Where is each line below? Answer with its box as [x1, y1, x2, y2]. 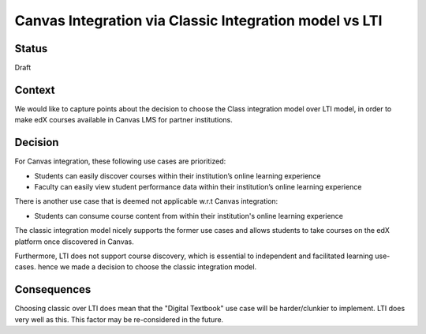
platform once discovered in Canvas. [14, 237, 134, 246]
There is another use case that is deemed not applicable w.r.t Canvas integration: [14, 197, 278, 206]
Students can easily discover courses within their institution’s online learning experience [34, 171, 321, 181]
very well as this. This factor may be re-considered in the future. [14, 314, 224, 324]
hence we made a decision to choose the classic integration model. [37, 262, 257, 272]
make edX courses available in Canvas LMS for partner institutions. [14, 115, 233, 125]
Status [14, 42, 48, 55]
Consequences [14, 283, 92, 296]
